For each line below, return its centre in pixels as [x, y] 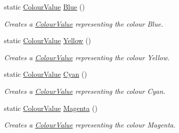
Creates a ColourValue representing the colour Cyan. [85, 91]
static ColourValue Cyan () [45, 74]
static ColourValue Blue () [44, 7]
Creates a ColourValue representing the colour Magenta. [90, 125]
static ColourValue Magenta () [51, 108]
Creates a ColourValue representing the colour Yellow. [87, 57]
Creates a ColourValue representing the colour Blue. [84, 23]
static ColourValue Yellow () [47, 40]
